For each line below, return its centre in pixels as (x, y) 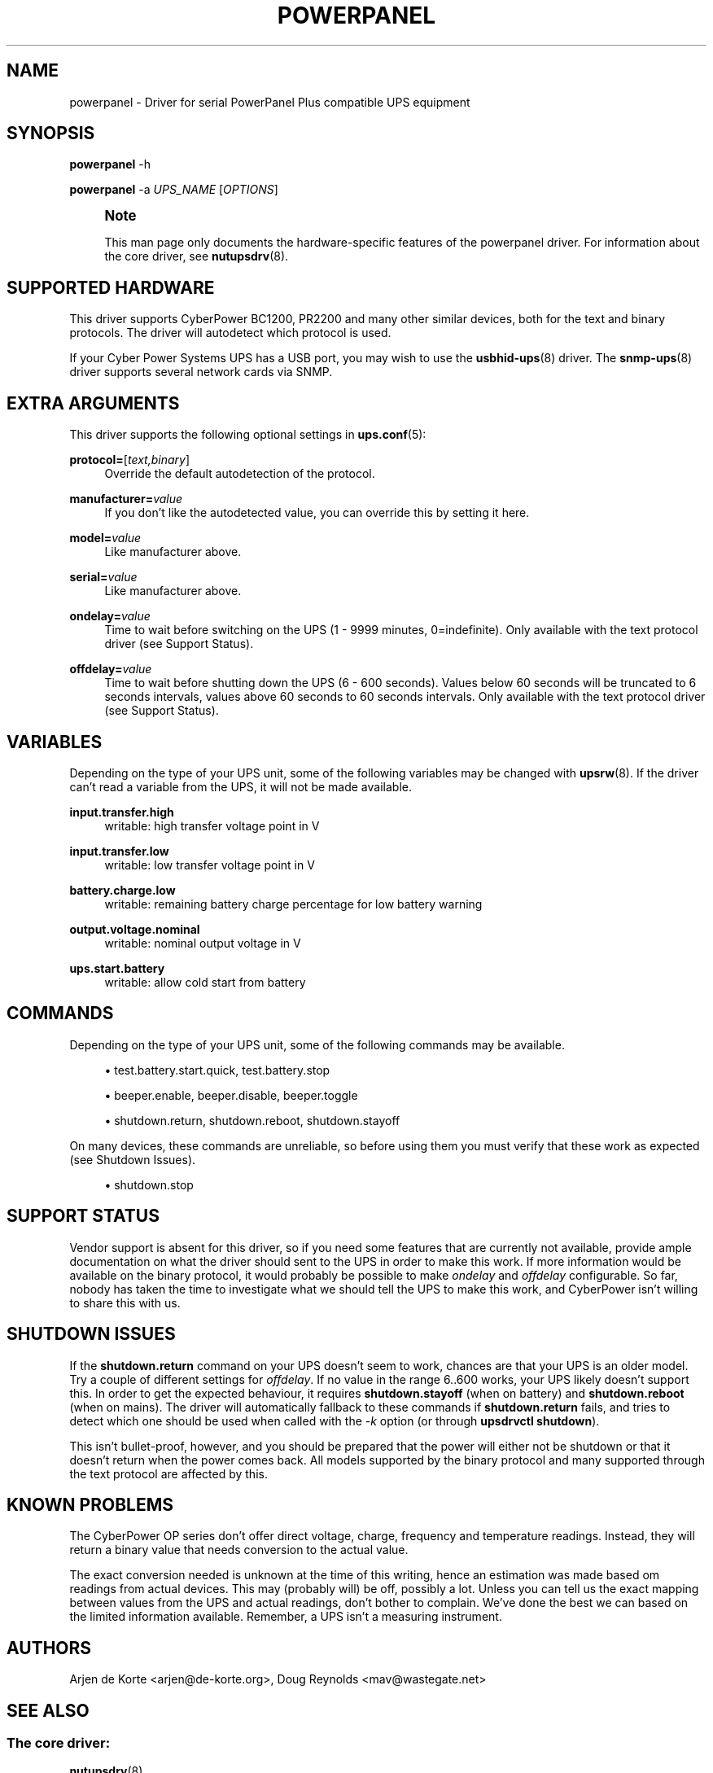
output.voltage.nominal (135, 929)
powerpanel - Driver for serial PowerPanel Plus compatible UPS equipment (270, 102)
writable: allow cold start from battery (205, 982)
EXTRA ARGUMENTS (93, 403)
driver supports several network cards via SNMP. (201, 372)
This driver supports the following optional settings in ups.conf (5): (248, 435)
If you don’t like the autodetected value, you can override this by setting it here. (317, 513)
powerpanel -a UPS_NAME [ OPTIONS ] (174, 190)
